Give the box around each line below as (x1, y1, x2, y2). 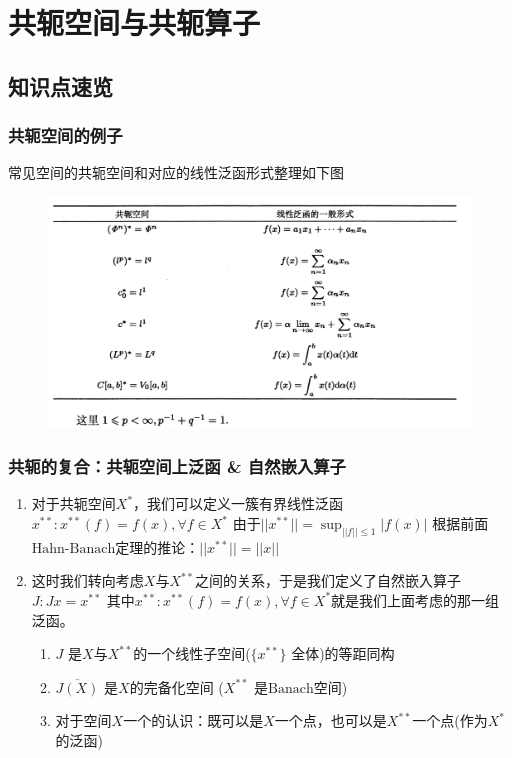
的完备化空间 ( (129, 676, 224, 697)
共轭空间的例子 (8, 123, 123, 148)
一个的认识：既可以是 (123, 710, 264, 731)
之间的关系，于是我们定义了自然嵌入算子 (194, 570, 461, 591)
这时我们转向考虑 (31, 570, 144, 591)
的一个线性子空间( (133, 643, 251, 664)
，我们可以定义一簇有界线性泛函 (133, 493, 344, 514)
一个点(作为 (412, 710, 488, 731)
